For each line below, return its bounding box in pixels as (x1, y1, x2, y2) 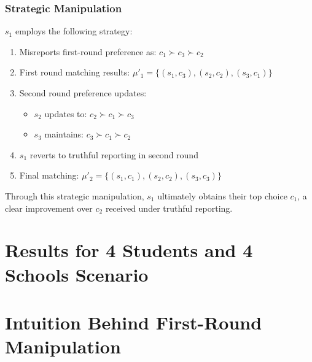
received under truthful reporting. (105, 201, 233, 214)
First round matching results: (19, 66, 130, 79)
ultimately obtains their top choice (157, 189, 287, 202)
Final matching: (19, 169, 79, 182)
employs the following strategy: (15, 25, 133, 37)
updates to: (44, 107, 87, 120)
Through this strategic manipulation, (5, 189, 144, 202)
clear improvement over (5, 201, 93, 214)
